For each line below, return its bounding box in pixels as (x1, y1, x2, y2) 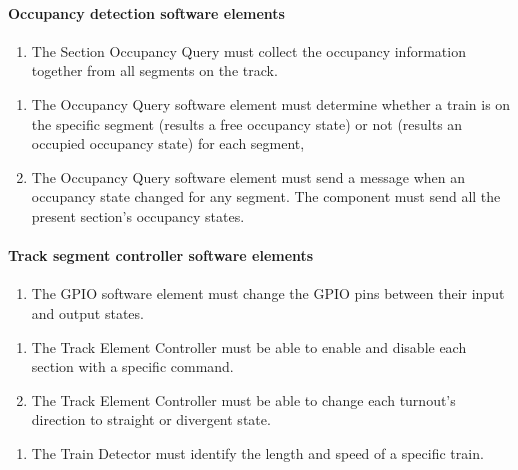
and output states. (31, 302, 144, 323)
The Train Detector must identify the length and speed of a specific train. (31, 442, 484, 463)
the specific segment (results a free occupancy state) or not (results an (31, 113, 463, 134)
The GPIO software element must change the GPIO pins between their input (31, 283, 505, 304)
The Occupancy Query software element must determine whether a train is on (31, 93, 511, 114)
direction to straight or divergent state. (31, 409, 271, 430)
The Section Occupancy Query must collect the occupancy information (31, 40, 466, 61)
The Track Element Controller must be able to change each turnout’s (31, 389, 456, 410)
